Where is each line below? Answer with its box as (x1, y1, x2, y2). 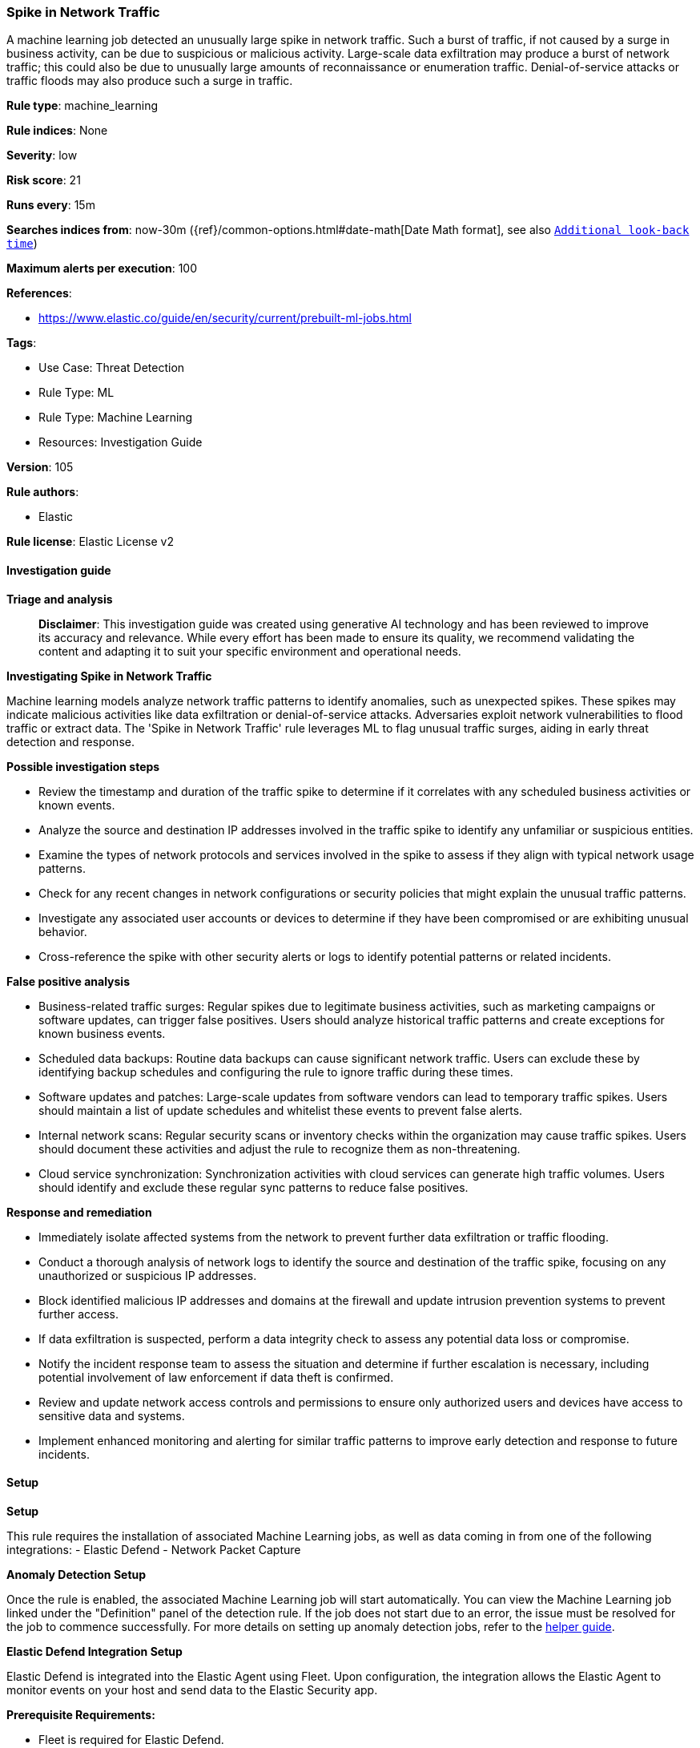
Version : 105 (6, 460, 74, 474)
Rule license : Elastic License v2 (6, 535, 174, 549)
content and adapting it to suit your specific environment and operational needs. (38, 644, 461, 658)
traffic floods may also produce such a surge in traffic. (6, 74, 293, 88)
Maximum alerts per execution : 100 (6, 261, 198, 276)
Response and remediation (6, 1205, 152, 1219)
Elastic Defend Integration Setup (6, 1644, 183, 1658)
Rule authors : (6, 485, 79, 499)
